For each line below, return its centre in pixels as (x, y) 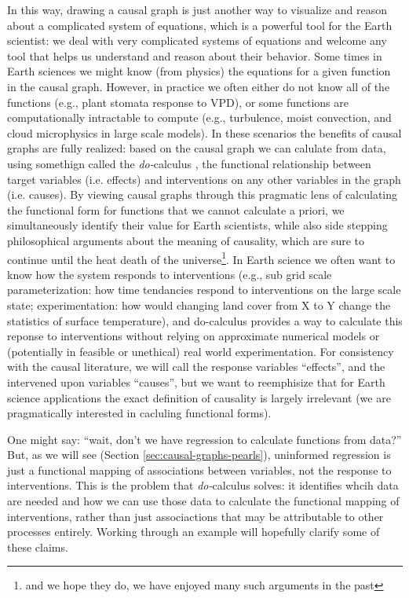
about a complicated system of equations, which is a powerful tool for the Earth (200, 25)
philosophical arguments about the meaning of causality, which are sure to (186, 240)
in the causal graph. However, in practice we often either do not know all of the (199, 86)
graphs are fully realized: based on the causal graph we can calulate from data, (197, 148)
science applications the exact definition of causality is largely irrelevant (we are (199, 397)
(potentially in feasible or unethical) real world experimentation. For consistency (201, 351)
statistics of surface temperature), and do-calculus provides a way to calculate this (205, 320)
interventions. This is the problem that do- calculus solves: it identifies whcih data (203, 485)
